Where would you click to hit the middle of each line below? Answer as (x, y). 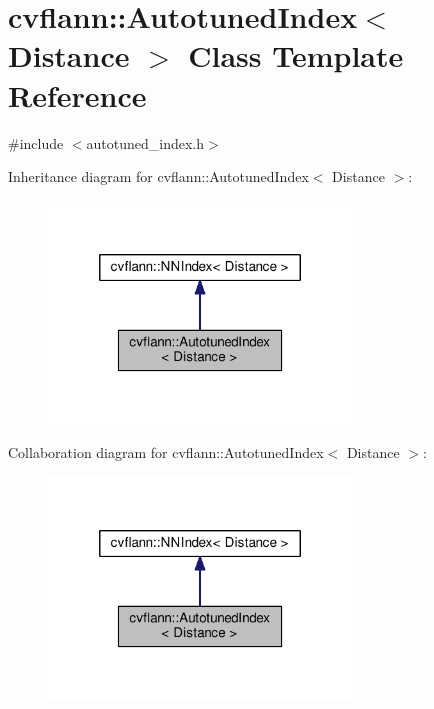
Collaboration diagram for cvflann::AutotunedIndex (166, 452)
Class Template (296, 55)
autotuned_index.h (145, 142)
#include (36, 142)
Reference (77, 94)
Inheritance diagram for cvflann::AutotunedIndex (158, 176)
